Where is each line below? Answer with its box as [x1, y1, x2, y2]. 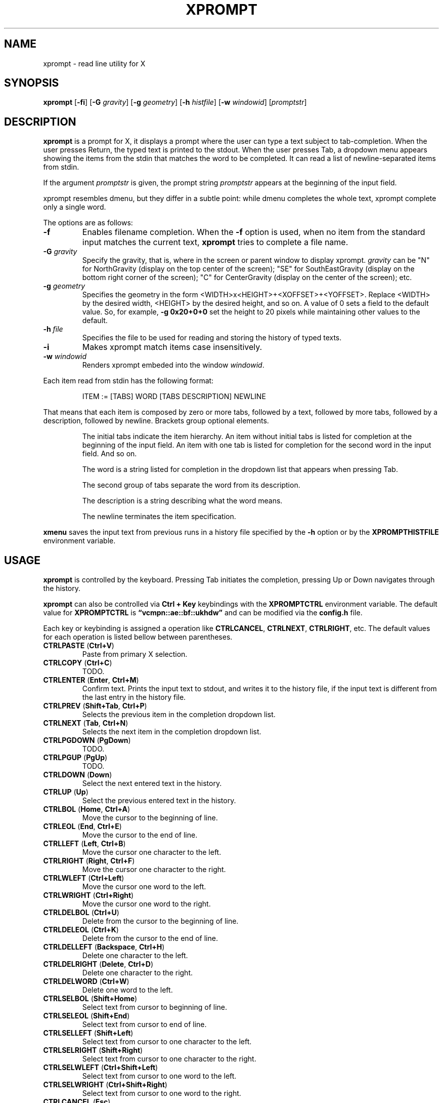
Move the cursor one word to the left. [82, 882, 206, 891]
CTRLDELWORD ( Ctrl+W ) [43, 977, 129, 986]
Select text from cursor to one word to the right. [82, 1089, 241, 1098]
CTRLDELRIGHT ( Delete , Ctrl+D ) [43, 960, 154, 969]
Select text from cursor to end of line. [82, 1020, 207, 1029]
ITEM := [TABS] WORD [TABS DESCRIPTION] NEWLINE [82, 392, 266, 401]
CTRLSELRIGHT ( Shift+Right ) [43, 1046, 143, 1055]
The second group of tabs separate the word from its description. [82, 481, 300, 490]
